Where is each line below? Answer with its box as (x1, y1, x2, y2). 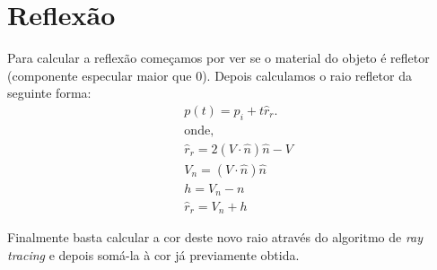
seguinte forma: (7, 83, 92, 102)
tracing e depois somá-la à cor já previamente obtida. (7, 245, 300, 264)
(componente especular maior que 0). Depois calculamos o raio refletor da (7, 65, 412, 84)
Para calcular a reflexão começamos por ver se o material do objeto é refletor (7, 48, 430, 67)
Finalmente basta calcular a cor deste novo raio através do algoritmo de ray (7, 228, 424, 247)
